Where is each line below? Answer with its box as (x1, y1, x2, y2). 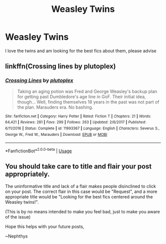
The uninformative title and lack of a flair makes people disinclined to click (5, 183, 157, 189)
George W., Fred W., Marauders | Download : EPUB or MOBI (5, 132, 108, 137)
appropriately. (5, 170, 50, 179)
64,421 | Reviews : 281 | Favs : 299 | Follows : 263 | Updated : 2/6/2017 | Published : (5, 120, 147, 125)
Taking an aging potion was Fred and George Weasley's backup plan (17, 88, 157, 94)
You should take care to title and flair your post (5, 162, 152, 171)
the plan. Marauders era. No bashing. (17, 104, 93, 110)
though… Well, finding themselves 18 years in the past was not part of (17, 99, 160, 105)
